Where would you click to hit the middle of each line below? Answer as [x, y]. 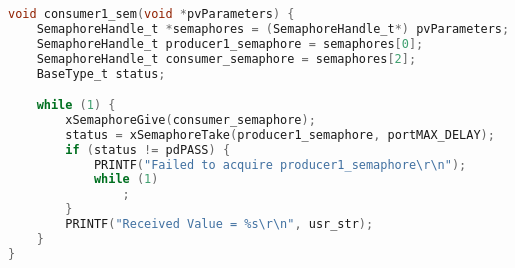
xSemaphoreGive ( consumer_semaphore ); [190, 119]
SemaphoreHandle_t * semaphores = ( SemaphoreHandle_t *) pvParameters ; [273, 28]
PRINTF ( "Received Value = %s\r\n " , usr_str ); [219, 224]
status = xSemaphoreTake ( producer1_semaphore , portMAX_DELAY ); [280, 134]
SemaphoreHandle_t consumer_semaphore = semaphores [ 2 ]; [226, 58]
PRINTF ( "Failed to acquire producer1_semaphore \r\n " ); [280, 164]
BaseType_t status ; [101, 73]
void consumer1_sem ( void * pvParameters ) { [151, 14]
